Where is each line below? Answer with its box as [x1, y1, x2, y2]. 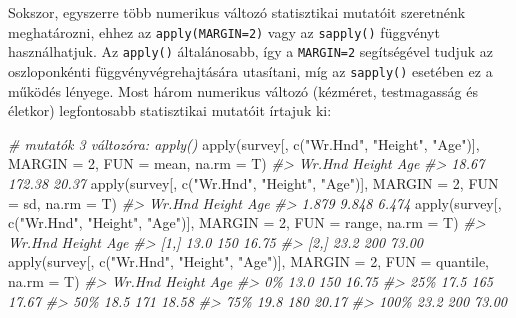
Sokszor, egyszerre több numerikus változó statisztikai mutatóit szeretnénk [8, 2, 466, 22]
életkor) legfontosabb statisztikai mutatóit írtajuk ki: [8, 100, 332, 121]
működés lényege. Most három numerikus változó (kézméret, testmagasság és [8, 80, 478, 101]
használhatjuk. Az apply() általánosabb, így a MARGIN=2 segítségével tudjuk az [8, 41, 493, 62]
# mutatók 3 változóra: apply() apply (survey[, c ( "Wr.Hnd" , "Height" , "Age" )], [8, 133, 480, 154]
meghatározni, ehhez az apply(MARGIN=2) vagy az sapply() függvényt [8, 21, 440, 42]
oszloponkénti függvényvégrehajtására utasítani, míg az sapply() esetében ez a [8, 60, 493, 81]
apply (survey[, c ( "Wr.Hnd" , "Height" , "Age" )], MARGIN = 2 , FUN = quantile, [8, 251, 490, 272]
